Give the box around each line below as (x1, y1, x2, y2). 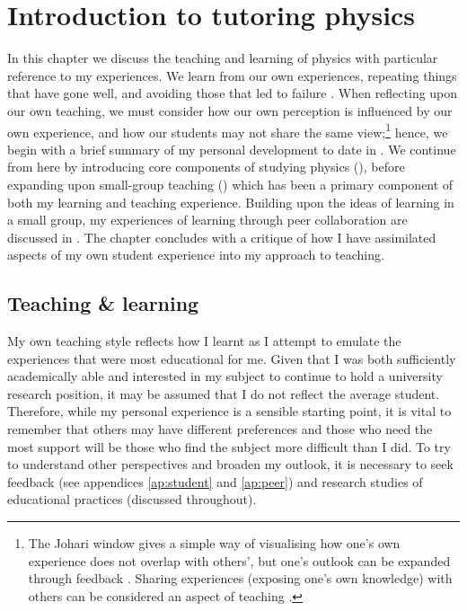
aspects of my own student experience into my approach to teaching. (7, 245, 384, 264)
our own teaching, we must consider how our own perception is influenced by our (7, 101, 453, 120)
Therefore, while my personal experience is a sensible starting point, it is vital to (7, 402, 452, 421)
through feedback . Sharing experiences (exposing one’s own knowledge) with (28, 569, 453, 588)
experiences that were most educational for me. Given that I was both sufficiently (7, 349, 456, 367)
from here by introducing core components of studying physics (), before (7, 157, 405, 176)
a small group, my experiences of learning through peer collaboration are (7, 210, 408, 229)
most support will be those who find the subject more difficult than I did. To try (7, 437, 451, 456)
